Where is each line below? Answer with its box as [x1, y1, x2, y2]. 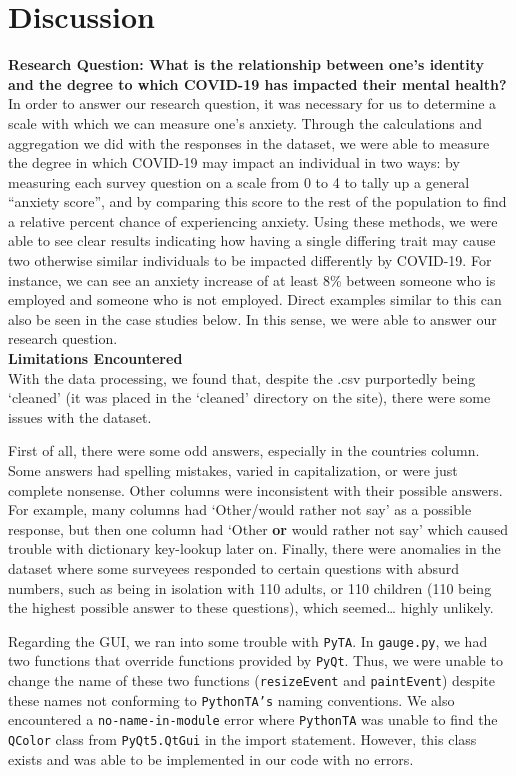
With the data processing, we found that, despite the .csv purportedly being [8, 367, 476, 388]
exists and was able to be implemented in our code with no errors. [8, 748, 414, 769]
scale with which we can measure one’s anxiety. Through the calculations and [8, 112, 483, 133]
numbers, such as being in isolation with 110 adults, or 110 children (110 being [8, 577, 492, 598]
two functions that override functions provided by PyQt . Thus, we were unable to [8, 650, 503, 671]
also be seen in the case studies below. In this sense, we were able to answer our [8, 308, 497, 329]
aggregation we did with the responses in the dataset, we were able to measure [8, 132, 490, 153]
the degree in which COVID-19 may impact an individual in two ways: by [8, 152, 460, 173]
